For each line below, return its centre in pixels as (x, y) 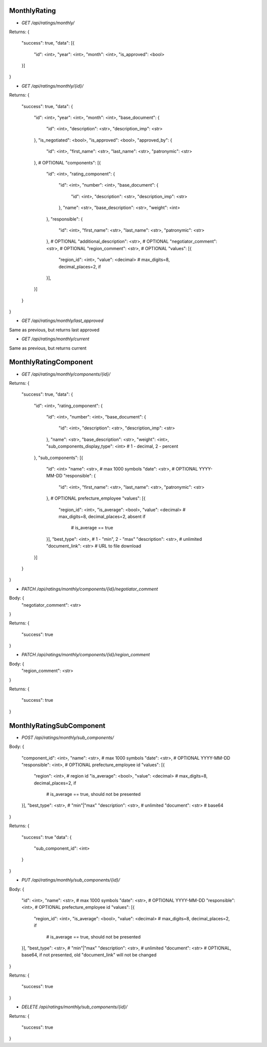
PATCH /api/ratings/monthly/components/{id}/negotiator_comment (90, 589)
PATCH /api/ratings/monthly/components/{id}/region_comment (86, 655)
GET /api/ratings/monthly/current (55, 339)
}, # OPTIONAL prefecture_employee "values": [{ (96, 498)
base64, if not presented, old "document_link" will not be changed (89, 955)
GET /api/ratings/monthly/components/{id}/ (66, 374)
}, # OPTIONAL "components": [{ (67, 162)
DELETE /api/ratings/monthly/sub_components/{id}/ (74, 1007)
